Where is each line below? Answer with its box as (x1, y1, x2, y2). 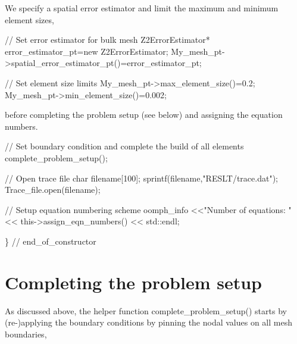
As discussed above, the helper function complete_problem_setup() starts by (5, 304, 287, 317)
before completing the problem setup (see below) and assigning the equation (5, 108, 283, 121)
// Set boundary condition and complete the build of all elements (5, 140, 244, 152)
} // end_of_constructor (5, 234, 96, 247)
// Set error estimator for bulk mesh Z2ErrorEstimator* (5, 33, 210, 46)
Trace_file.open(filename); (5, 183, 101, 196)
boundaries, (5, 327, 47, 340)
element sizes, (5, 13, 54, 26)
